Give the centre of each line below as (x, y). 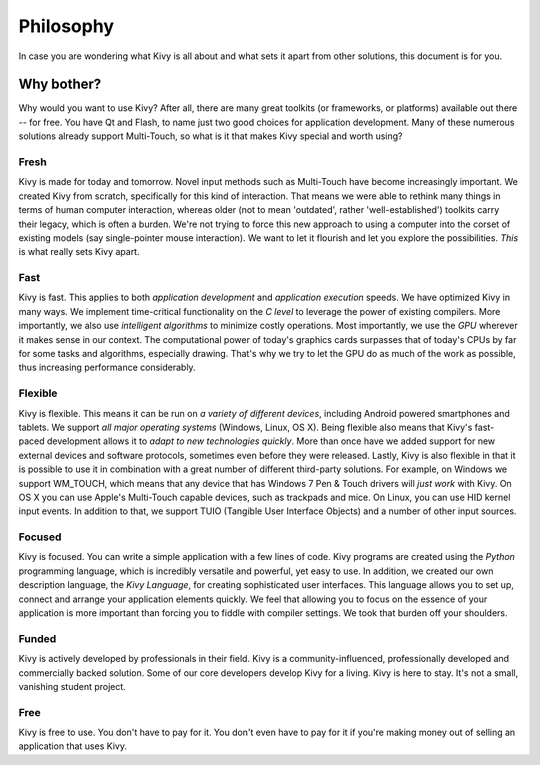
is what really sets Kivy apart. (79, 252)
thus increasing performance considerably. (107, 367)
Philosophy (66, 26)
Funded (37, 638)
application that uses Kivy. (72, 746)
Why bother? (60, 84)
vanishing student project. (72, 686)
